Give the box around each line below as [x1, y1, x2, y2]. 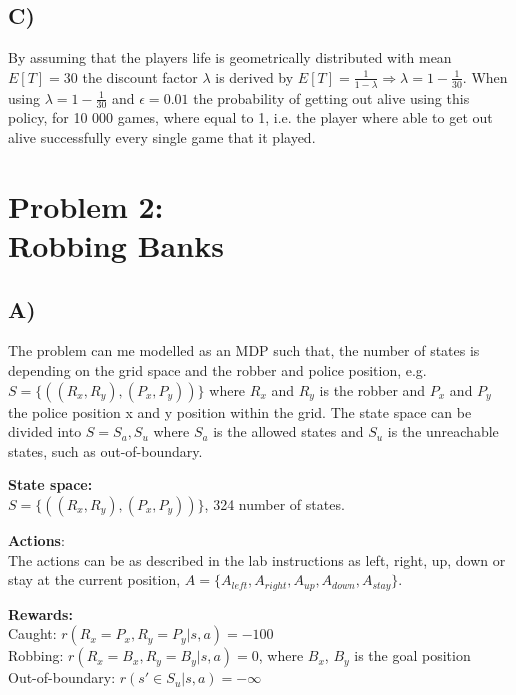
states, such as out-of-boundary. [8, 440, 203, 461]
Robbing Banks [8, 225, 224, 266]
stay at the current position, [8, 569, 181, 590]
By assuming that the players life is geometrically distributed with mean [8, 47, 452, 68]
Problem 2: [8, 185, 164, 226]
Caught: [8, 623, 57, 644]
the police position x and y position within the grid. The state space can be [8, 401, 472, 422]
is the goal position [354, 645, 471, 666]
